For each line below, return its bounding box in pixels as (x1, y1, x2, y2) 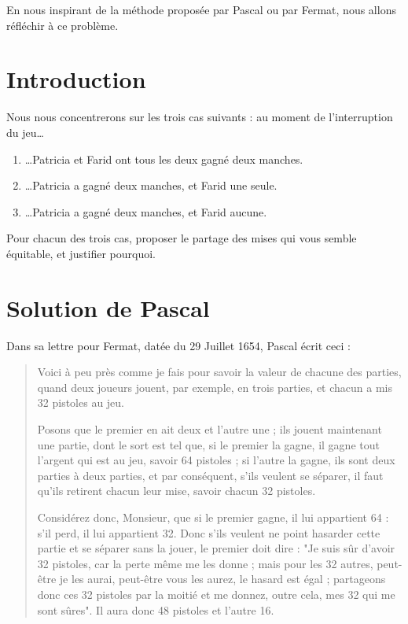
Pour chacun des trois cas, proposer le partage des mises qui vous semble (6, 230, 357, 246)
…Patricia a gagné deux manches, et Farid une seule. (24, 177, 278, 194)
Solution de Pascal (6, 291, 210, 323)
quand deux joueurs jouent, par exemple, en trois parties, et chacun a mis (37, 378, 392, 395)
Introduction (6, 63, 146, 95)
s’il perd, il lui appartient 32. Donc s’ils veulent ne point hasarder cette (37, 524, 380, 541)
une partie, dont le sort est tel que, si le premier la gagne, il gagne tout (37, 436, 380, 452)
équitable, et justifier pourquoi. (6, 245, 156, 261)
